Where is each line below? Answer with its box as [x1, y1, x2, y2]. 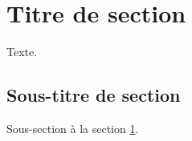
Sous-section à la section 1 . [6, 119, 139, 136]
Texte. [6, 43, 38, 60]
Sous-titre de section [6, 83, 181, 107]
